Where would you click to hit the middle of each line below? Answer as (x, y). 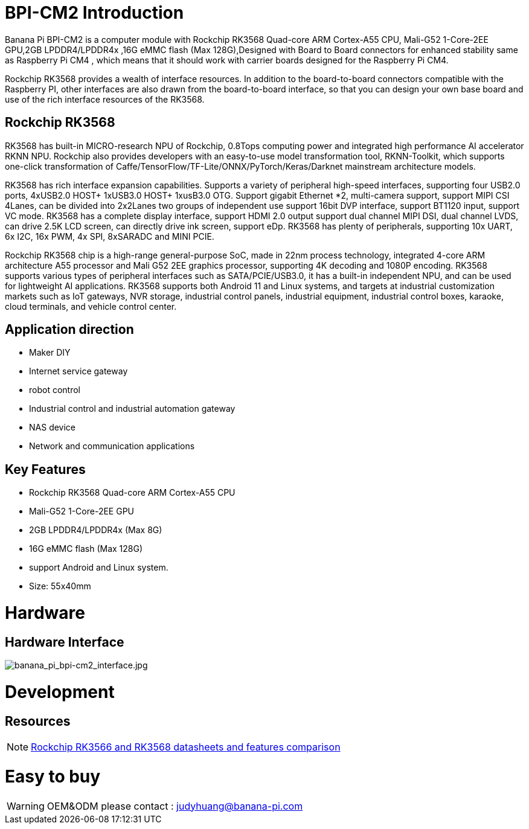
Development (60, 692)
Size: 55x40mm (60, 586)
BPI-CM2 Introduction (95, 13)
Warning (26, 806)
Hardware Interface (65, 642)
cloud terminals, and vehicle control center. (91, 306)
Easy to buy (53, 776)
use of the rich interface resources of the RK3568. (105, 99)
